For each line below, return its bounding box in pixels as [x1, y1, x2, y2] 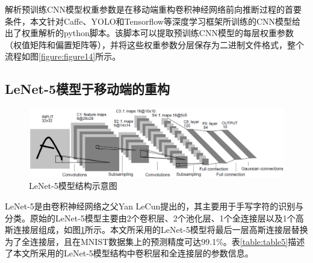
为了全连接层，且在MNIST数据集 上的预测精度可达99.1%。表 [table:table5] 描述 [5, 235, 305, 247]
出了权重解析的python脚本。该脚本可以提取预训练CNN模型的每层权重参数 [5, 26, 294, 39]
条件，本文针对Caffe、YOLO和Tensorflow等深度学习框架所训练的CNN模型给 [5, 14, 301, 27]
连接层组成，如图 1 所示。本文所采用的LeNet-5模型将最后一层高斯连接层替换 [13, 223, 308, 236]
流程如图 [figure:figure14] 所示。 [5, 50, 121, 63]
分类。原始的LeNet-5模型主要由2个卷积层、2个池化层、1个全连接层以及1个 [5, 211, 296, 224]
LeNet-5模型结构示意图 [29, 179, 117, 192]
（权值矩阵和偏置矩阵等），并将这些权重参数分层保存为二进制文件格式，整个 [5, 38, 304, 51]
